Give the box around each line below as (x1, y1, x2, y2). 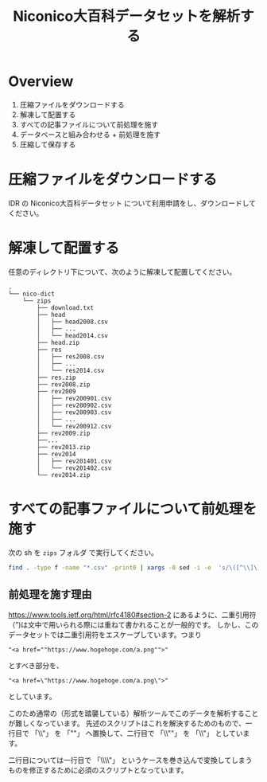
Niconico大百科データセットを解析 (13, 7, 241, 25)
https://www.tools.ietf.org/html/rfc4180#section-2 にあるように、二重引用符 (8, 610, 257, 620)
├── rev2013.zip (37, 443, 91, 451)
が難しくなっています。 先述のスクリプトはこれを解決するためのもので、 (8, 718, 246, 729)
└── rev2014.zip (37, 471, 91, 479)
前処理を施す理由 (8, 588, 92, 601)
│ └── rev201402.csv (37, 463, 112, 472)
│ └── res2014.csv (37, 366, 105, 374)
